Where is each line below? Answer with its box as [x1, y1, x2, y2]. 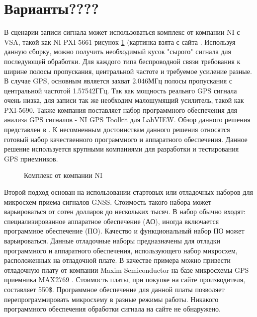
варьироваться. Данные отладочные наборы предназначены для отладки [4, 236, 221, 245]
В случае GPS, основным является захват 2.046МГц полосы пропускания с [4, 76, 233, 86]
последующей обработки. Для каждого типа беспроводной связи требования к [4, 56, 241, 66]
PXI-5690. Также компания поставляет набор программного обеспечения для [4, 104, 237, 115]
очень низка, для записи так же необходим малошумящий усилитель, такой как [4, 95, 244, 105]
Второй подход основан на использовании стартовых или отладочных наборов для [4, 187, 253, 197]
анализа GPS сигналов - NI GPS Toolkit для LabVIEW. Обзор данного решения [4, 114, 251, 125]
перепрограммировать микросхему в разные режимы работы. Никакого [4, 294, 219, 304]
